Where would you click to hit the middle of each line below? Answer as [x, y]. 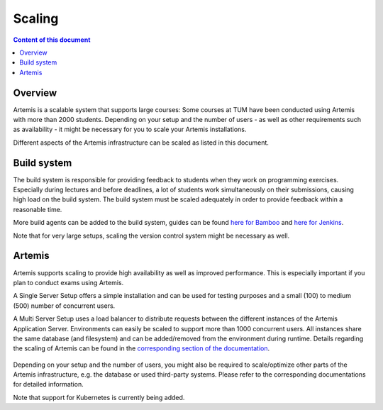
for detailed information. [49, 384]
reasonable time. [38, 209]
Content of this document [52, 40]
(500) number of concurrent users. [64, 306]
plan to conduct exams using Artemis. [68, 282]
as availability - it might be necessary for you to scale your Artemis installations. [130, 129]
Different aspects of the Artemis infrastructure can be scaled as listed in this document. [141, 143]
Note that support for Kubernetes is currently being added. [99, 397]
